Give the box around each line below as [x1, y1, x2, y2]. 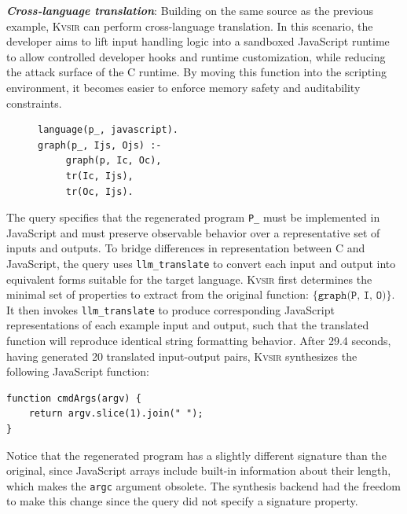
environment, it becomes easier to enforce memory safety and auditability [6, 79, 361, 95]
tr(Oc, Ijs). [65, 185, 134, 197]
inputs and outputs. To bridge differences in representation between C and [6, 240, 365, 256]
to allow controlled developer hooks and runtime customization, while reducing [6, 48, 386, 64]
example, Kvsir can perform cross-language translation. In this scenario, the [6, 17, 373, 34]
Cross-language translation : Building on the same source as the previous [6, 2, 374, 18]
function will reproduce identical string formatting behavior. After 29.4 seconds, [6, 332, 391, 349]
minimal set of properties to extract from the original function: [6, 286, 309, 303]
